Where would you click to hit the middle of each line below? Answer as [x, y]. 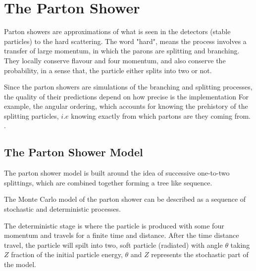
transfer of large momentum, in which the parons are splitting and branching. [122, 51]
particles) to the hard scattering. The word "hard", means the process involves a [125, 41]
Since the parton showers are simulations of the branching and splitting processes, [128, 87]
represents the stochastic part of [200, 254]
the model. [20, 264]
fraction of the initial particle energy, [67, 254]
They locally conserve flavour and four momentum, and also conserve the [115, 60]
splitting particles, [31, 115]
